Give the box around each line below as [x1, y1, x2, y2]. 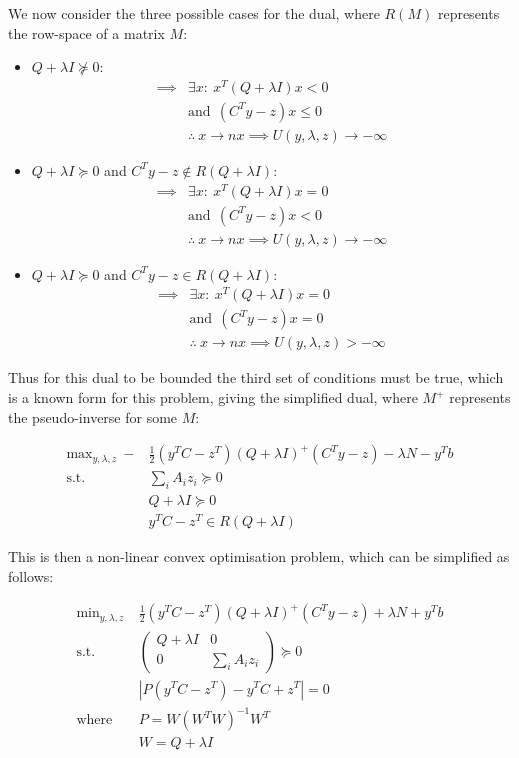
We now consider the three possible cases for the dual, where [8, 3, 380, 23]
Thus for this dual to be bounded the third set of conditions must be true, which [8, 367, 504, 388]
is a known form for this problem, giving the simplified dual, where [8, 387, 418, 408]
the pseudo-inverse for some [8, 406, 178, 427]
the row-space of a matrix [8, 22, 165, 43]
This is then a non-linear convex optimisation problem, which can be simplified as [8, 546, 510, 567]
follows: [8, 565, 54, 586]
